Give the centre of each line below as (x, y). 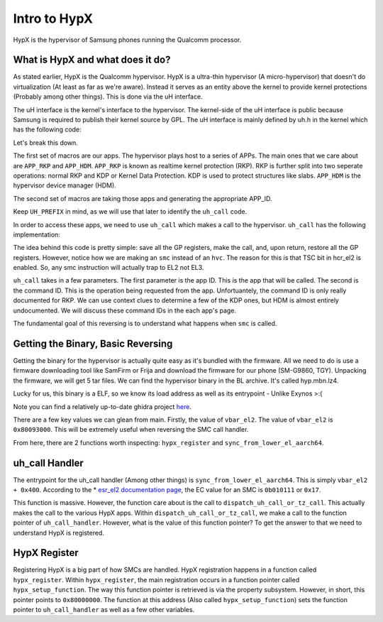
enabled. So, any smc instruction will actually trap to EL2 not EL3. (109, 268)
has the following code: (47, 130)
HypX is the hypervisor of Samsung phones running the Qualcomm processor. (127, 40)
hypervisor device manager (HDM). (65, 185)
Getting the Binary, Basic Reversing (93, 343)
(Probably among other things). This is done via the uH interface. (108, 97)
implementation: (37, 234)
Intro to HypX (53, 18)
